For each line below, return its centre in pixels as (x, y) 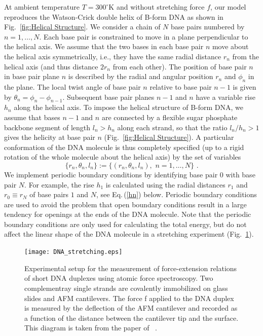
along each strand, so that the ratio (172, 127)
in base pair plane (32, 76)
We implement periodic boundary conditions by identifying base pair (111, 174)
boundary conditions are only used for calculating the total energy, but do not (125, 224)
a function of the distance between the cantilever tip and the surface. (131, 318)
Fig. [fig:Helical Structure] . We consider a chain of (82, 27)
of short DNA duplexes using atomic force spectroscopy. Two (119, 278)
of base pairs (49, 194)
